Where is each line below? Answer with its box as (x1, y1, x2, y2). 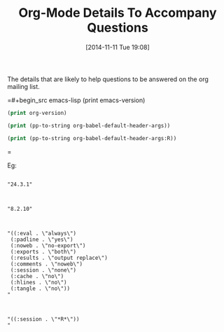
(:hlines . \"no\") (10, 279, 68, 286)
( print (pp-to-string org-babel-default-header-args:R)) (7, 134, 177, 141)
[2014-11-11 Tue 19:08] (85, 43, 150, 51)
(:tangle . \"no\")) (10, 285, 71, 292)
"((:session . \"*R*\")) (7, 315, 80, 323)
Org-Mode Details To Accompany (18, 5, 217, 21)
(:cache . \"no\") (10, 272, 64, 279)
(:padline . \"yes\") (10, 236, 73, 243)
